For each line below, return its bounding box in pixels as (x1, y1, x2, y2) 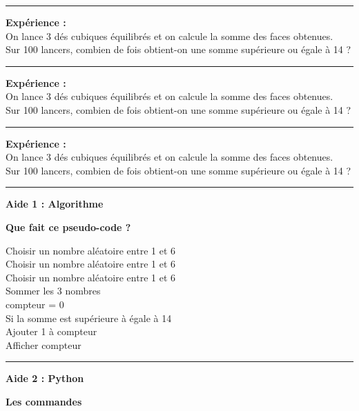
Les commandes (6, 394, 82, 408)
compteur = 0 (6, 297, 64, 311)
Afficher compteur (6, 337, 81, 352)
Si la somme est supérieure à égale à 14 (6, 310, 172, 325)
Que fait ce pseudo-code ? (6, 219, 131, 234)
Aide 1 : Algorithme (6, 197, 104, 211)
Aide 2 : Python (6, 371, 84, 385)
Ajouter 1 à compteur (6, 324, 97, 339)
